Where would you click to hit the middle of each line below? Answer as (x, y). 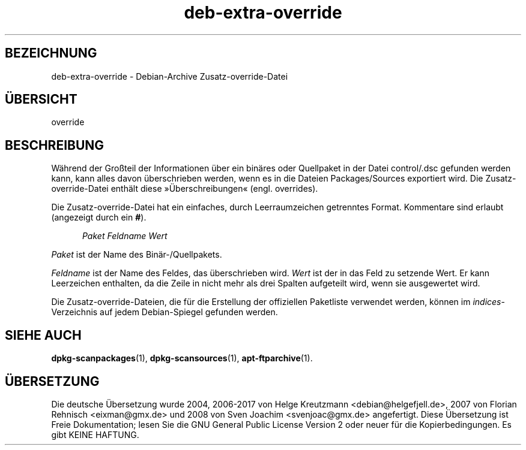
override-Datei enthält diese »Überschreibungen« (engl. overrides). (185, 189)
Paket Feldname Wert (125, 236)
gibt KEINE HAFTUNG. (95, 434)
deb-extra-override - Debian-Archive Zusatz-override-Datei (170, 76)
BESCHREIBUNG (55, 145)
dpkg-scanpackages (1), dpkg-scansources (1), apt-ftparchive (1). (182, 358)
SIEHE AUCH (43, 335)
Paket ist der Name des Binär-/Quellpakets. (137, 255)
